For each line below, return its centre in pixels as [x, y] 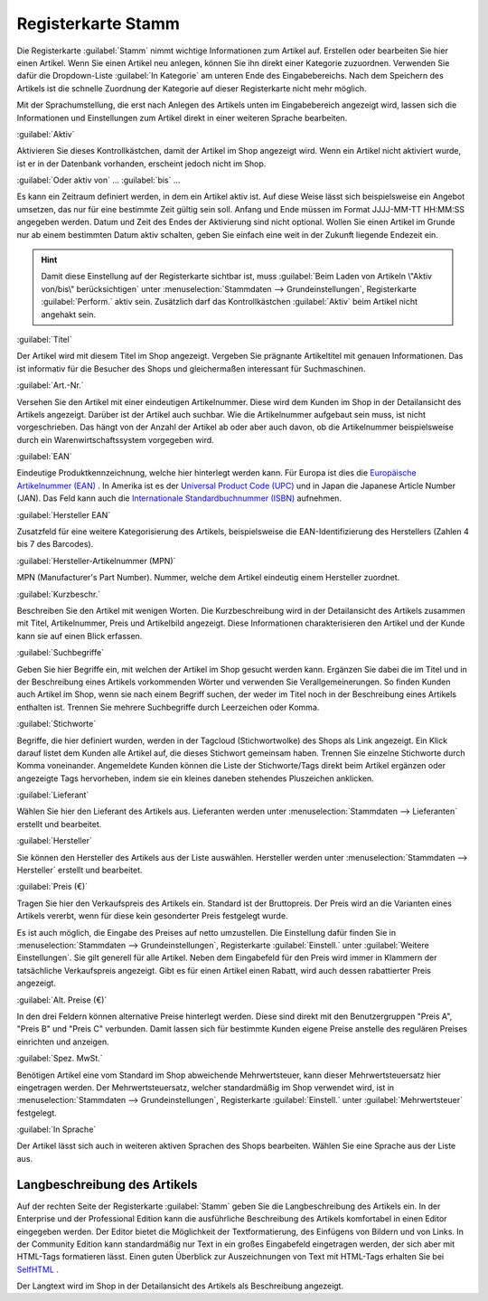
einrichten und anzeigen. [63, 1042]
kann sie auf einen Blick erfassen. [80, 636]
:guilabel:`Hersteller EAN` [64, 514]
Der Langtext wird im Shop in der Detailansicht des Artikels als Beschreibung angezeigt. [180, 1286]
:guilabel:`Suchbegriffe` [60, 653]
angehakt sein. [69, 314]
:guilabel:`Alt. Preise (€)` [62, 1000]
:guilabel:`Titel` [44, 339]
